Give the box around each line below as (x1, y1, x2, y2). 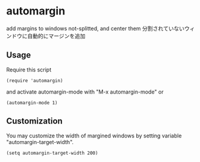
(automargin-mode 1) (6, 100, 58, 106)
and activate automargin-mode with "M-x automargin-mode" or (6, 88, 164, 95)
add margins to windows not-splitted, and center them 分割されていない (6, 25, 185, 32)
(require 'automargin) (6, 77, 63, 83)
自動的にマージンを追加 (27, 32, 86, 40)
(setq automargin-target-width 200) (6, 150, 98, 156)
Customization (6, 116, 63, 127)
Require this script (6, 66, 52, 73)
